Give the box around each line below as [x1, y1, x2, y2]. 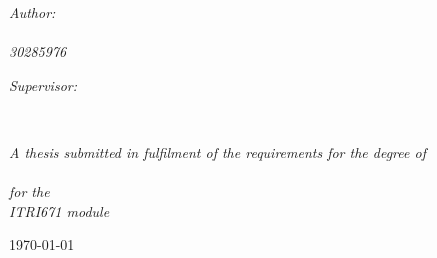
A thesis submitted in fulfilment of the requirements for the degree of [9, 141, 426, 162]
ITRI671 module [9, 200, 110, 221]
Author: [9, 2, 56, 22]
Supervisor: [9, 74, 77, 95]
